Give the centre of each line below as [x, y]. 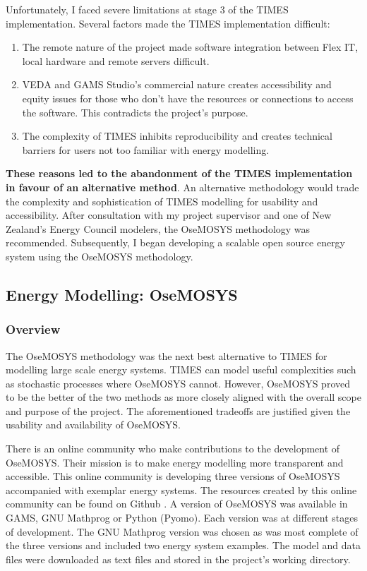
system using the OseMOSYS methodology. [100, 256]
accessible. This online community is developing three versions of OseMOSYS [173, 476]
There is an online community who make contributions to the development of [173, 449]
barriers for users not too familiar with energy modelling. [146, 149]
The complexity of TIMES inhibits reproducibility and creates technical [177, 136]
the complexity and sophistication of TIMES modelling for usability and [162, 201]
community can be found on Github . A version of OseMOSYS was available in [177, 504]
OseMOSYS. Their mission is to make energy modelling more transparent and [175, 462]
